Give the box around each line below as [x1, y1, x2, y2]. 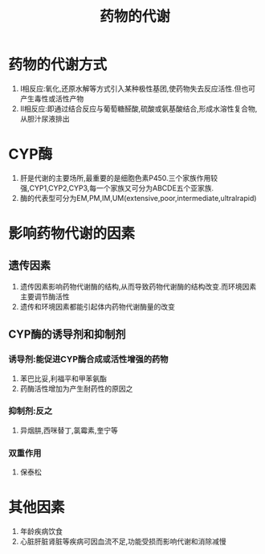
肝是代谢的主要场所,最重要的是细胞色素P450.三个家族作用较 [19, 173, 218, 183]
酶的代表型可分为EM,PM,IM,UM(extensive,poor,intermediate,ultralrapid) [19, 193, 257, 203]
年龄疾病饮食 [19, 527, 63, 536]
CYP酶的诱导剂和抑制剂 [8, 327, 126, 342]
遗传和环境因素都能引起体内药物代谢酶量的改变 [19, 302, 175, 311]
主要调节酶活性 [19, 291, 70, 302]
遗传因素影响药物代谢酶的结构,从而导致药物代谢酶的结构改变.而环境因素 [19, 281, 257, 291]
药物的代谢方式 [8, 55, 108, 74]
